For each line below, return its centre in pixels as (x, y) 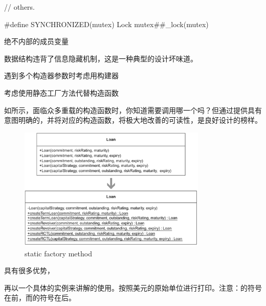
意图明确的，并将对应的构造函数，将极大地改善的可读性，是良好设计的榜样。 (133, 120)
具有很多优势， (29, 270)
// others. (20, 7)
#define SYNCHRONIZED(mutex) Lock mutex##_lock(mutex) (106, 24)
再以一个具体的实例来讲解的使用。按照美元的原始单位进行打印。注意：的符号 (133, 287)
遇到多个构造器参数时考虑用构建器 (61, 75)
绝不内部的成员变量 (36, 41)
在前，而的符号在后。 (40, 298)
